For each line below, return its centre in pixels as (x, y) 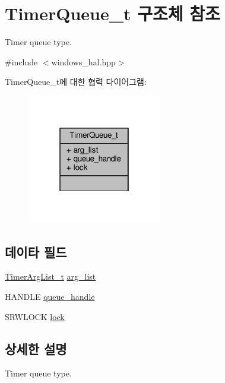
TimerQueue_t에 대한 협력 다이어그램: (76, 82)
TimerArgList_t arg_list (50, 276)
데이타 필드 (36, 251)
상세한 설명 (36, 348)
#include (21, 61)
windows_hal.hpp (83, 61)
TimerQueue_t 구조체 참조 (113, 13)
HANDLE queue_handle (50, 296)
